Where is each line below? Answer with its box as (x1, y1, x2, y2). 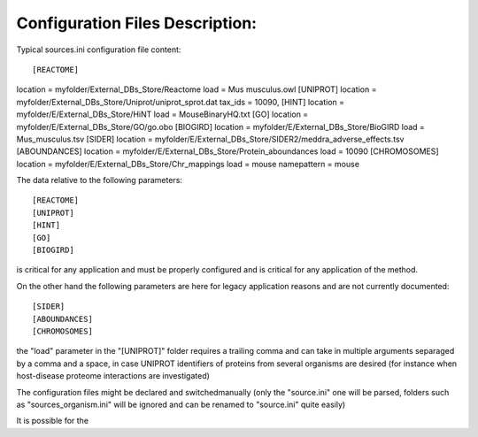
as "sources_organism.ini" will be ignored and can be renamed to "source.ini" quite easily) (16, 399, 346, 410)
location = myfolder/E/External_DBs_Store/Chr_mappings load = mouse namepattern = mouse (16, 158, 360, 169)
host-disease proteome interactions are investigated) (16, 371, 210, 381)
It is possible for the (16, 416, 89, 426)
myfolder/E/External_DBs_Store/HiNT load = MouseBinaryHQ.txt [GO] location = (16, 109, 309, 119)
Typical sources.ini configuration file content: (16, 44, 181, 55)
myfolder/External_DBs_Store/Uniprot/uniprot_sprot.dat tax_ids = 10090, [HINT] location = (16, 96, 345, 107)
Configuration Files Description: (16, 13, 257, 33)
